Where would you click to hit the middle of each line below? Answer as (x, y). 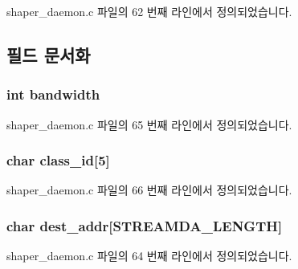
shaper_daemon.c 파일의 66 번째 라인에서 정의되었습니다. (149, 190)
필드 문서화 (49, 54)
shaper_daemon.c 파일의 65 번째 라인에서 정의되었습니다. (149, 124)
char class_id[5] (58, 160)
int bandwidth (53, 94)
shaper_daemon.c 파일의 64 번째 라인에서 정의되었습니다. (149, 256)
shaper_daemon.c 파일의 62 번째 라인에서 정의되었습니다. (149, 11)
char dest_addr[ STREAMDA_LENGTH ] (145, 225)
